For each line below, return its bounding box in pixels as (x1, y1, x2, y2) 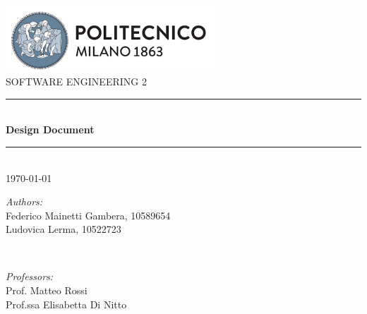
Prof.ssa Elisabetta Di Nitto (6, 296, 127, 311)
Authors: (6, 194, 43, 209)
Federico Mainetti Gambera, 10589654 (6, 207, 171, 222)
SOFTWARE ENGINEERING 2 (6, 74, 147, 89)
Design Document (6, 122, 95, 137)
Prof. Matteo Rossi (6, 283, 88, 298)
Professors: (6, 269, 54, 284)
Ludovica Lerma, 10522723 (6, 222, 121, 236)
